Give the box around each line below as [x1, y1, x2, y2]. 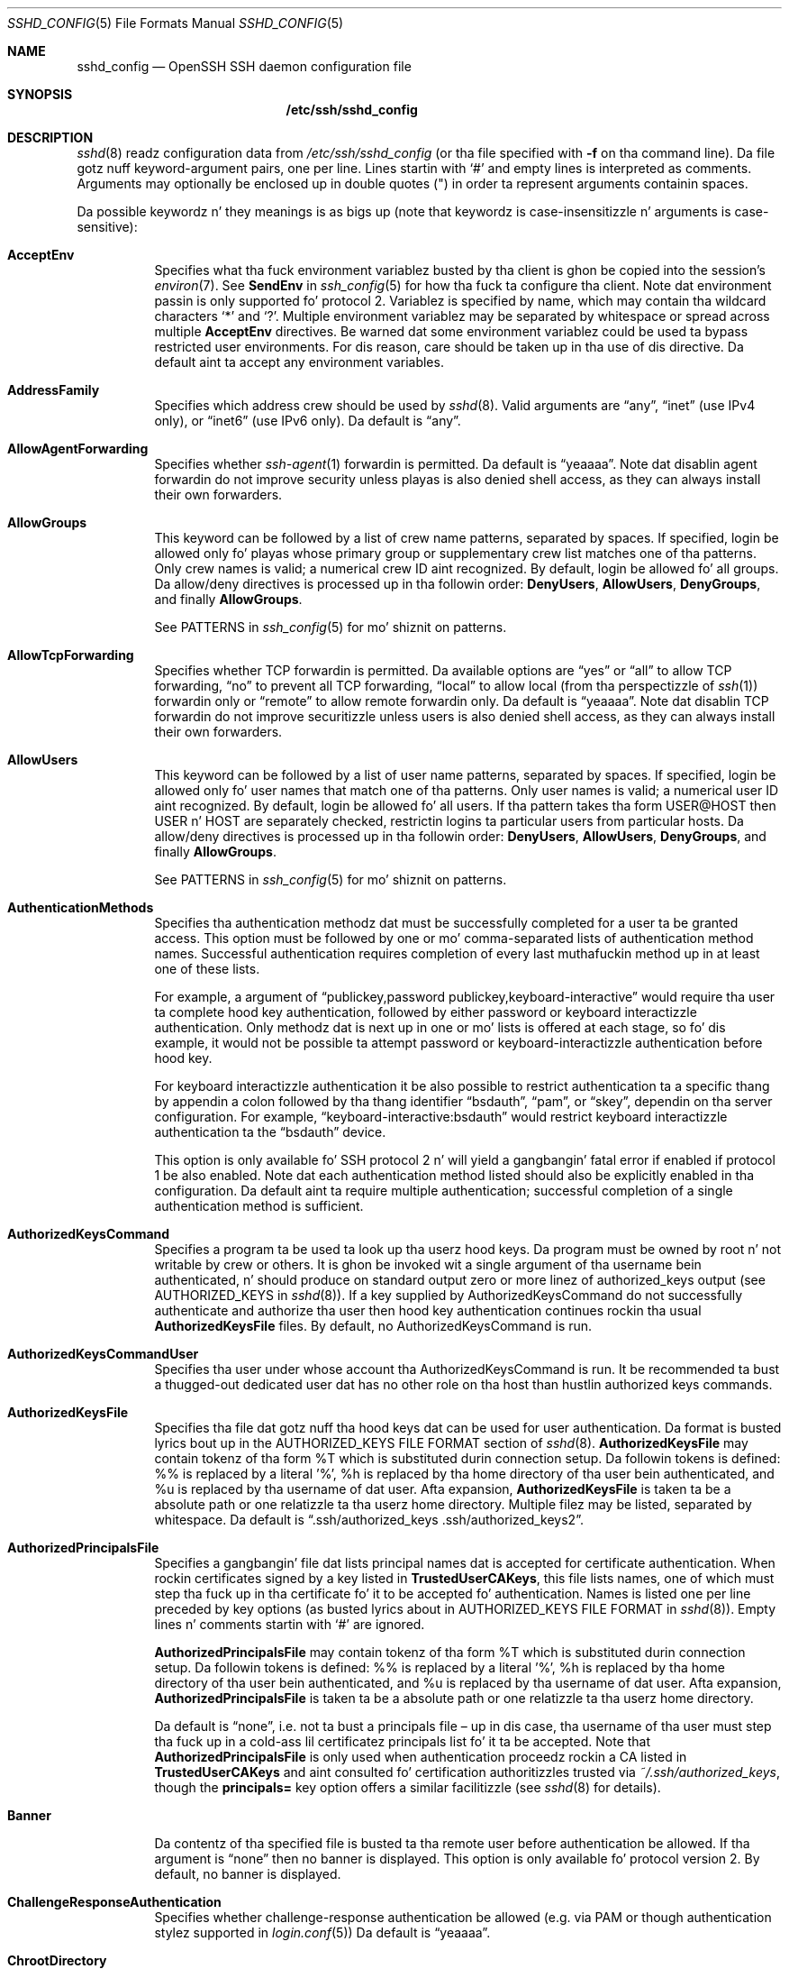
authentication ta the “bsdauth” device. [154, 1124, 386, 1140]
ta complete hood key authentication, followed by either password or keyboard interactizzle [154, 1004, 697, 1020]
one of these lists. [154, 961, 260, 976]
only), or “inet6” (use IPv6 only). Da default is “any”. [154, 413, 461, 428]
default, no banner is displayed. [154, 1866, 341, 1882]
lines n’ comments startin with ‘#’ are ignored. [154, 1616, 425, 1632]
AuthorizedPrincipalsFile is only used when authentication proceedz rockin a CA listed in [154, 1749, 687, 1764]
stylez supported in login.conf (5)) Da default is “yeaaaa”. [154, 1925, 491, 1940]
